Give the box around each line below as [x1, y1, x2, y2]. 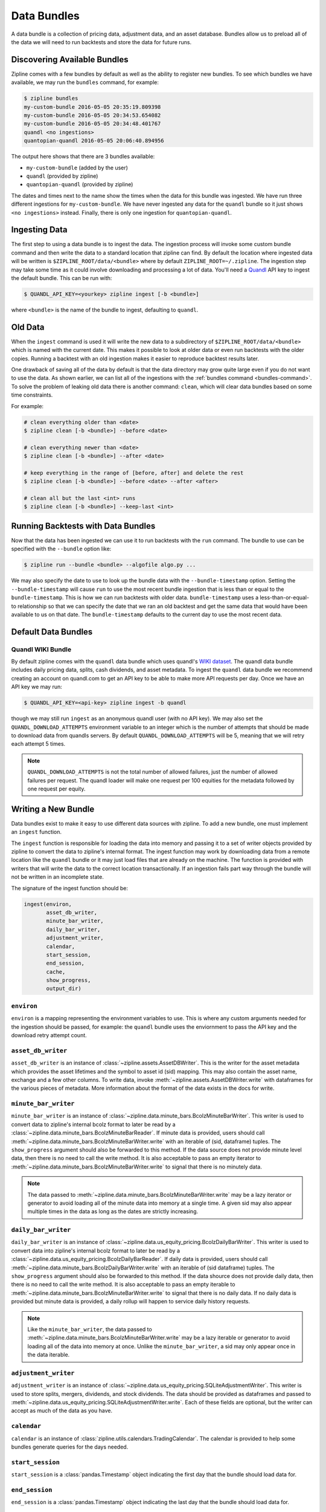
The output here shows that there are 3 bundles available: [11, 153, 155, 160]
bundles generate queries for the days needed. [11, 1443, 129, 1450]
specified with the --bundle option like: [11, 545, 112, 553]
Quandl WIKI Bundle [11, 645, 72, 653]
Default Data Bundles [11, 627, 93, 637]
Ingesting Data [11, 224, 68, 235]
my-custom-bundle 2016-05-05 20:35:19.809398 [24, 103, 161, 110]
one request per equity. [27, 785, 86, 792]
